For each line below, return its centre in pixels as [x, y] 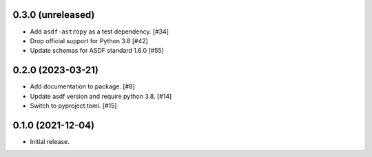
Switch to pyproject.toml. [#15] [73, 106]
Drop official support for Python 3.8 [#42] [89, 40]
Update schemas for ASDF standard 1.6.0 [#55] [97, 51]
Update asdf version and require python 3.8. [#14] [101, 96]
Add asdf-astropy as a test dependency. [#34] [99, 32]
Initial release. [50, 141]
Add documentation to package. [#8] [83, 86]
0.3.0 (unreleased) [54, 15]
